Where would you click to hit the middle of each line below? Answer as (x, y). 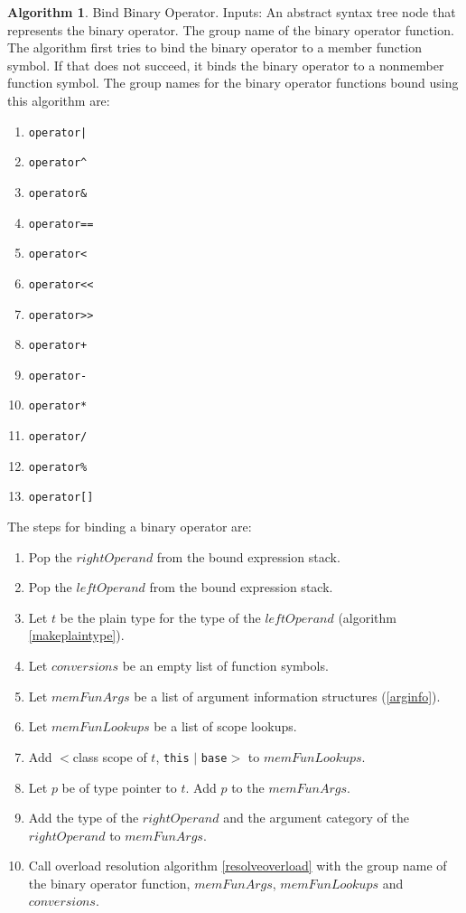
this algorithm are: (59, 100)
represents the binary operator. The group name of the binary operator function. (231, 29)
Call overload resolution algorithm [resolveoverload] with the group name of (238, 866)
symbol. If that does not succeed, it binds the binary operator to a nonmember (226, 65)
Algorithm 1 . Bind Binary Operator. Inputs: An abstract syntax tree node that (232, 12)
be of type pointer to (119, 787)
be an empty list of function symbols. (225, 666)
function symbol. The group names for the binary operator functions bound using (233, 83)
